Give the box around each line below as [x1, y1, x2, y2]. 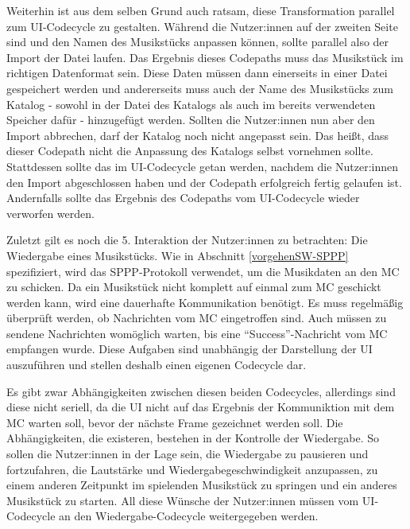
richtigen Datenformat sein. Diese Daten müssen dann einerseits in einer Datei [6, 64, 388, 81]
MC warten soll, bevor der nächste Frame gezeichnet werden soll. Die [6, 414, 343, 430]
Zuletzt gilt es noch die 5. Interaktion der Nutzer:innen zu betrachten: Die [6, 231, 368, 248]
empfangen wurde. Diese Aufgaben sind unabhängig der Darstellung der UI [6, 340, 373, 357]
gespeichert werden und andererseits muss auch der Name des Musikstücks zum [6, 80, 393, 96]
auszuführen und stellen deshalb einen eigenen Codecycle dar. [6, 356, 307, 373]
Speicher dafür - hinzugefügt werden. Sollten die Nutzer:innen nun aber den [6, 111, 375, 128]
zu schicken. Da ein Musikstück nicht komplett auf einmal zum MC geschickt [6, 278, 381, 295]
